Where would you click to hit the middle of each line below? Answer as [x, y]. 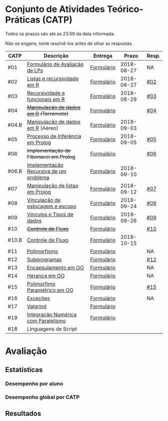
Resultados [23, 413]
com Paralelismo [46, 320]
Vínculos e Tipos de [50, 214]
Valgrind [36, 306]
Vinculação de [44, 200]
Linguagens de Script [52, 329]
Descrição [56, 56]
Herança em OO [46, 275]
